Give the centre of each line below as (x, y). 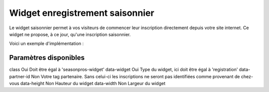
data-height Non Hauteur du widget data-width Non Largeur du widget (93, 84)
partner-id (20, 76)
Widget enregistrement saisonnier (82, 13)
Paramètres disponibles (47, 58)
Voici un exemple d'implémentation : (47, 44)
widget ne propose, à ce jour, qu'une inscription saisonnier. (70, 34)
